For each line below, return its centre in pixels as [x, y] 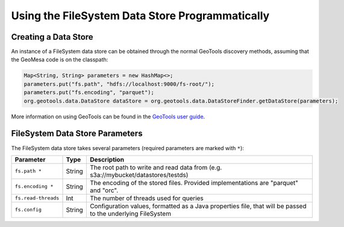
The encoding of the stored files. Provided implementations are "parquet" [194, 183]
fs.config [28, 210]
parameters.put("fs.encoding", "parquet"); [89, 92]
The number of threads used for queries [147, 198]
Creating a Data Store [52, 37]
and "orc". [104, 190]
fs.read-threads [37, 198]
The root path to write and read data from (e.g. [156, 167]
